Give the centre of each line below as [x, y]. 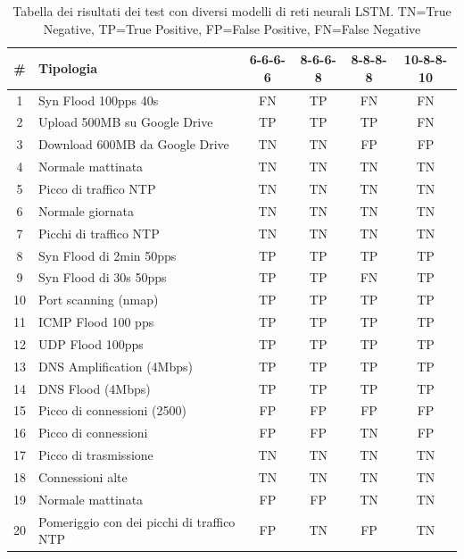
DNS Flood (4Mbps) [95, 388]
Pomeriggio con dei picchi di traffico [137, 521]
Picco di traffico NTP [97, 188]
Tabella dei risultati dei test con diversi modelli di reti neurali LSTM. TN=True [232, 11]
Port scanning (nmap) [99, 300]
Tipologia [68, 67]
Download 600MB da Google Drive [134, 144]
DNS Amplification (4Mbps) [116, 366]
